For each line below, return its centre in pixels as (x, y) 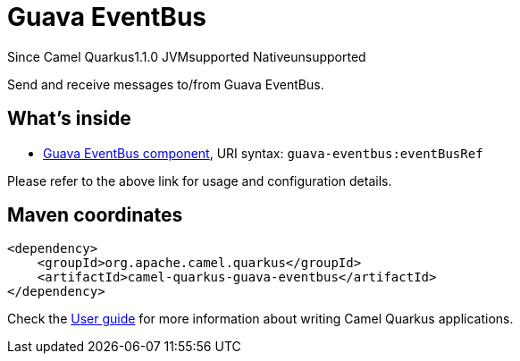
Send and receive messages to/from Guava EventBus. (166, 84)
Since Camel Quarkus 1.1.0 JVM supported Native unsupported (187, 56)
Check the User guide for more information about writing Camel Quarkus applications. (260, 319)
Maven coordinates (95, 215)
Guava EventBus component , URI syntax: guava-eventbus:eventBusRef (263, 153)
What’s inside (69, 119)
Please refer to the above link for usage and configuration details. (200, 180)
